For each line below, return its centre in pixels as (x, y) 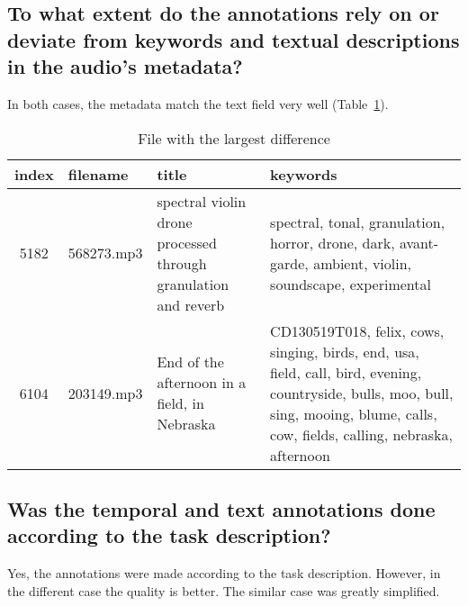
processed (187, 242)
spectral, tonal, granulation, (358, 222)
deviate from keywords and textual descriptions (234, 39)
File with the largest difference (234, 138)
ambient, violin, (363, 263)
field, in (180, 403)
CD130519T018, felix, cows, (357, 330)
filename (98, 174)
